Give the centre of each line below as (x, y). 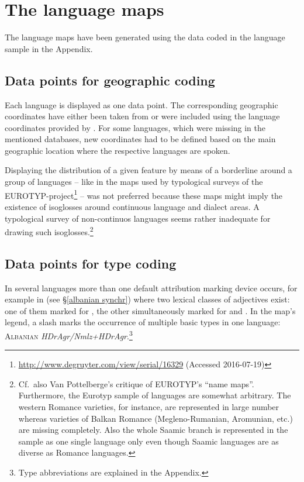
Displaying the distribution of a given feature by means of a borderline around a (148, 170)
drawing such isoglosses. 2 (49, 231)
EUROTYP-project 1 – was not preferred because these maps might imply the (144, 194)
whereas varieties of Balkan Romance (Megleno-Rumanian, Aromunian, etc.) (156, 418)
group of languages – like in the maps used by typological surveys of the (134, 182)
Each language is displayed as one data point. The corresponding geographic (141, 104)
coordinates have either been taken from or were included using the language (142, 116)
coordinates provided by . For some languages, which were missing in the (135, 127)
